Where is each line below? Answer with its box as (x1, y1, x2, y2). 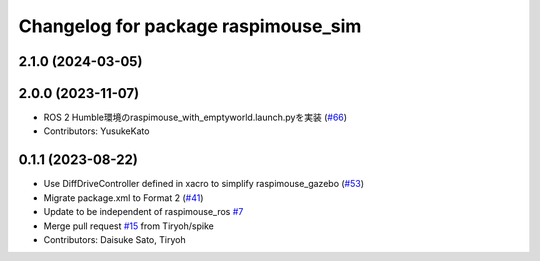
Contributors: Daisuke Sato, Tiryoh (43, 233, 186, 245)
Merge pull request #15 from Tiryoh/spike (43, 220, 214, 232)
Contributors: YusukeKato (43, 125, 150, 137)
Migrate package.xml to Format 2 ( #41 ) (43, 191, 204, 204)
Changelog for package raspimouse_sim (18, 15, 362, 37)
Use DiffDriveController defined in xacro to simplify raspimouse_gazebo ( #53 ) (43, 178, 365, 190)
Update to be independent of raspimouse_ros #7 (43, 206, 244, 218)
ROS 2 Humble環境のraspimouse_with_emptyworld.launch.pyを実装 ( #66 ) (43, 111, 348, 124)
